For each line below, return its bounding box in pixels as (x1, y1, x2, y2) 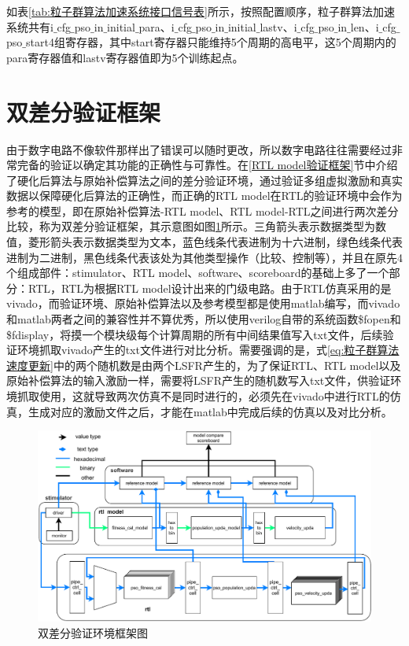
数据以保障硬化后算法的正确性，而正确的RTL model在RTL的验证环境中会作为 (6, 187, 403, 204)
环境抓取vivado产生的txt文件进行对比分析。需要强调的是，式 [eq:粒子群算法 (17, 341, 400, 358)
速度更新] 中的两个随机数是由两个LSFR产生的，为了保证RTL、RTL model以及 (6, 356, 401, 373)
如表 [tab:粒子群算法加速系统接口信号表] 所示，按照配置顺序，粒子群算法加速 (6, 3, 395, 19)
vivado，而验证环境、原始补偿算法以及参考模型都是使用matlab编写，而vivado (6, 295, 400, 312)
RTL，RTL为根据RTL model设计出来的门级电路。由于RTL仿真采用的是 (28, 279, 392, 296)
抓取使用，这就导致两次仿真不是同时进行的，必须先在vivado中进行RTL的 (17, 388, 390, 404)
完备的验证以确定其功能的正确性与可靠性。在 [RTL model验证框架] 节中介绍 (17, 157, 398, 173)
